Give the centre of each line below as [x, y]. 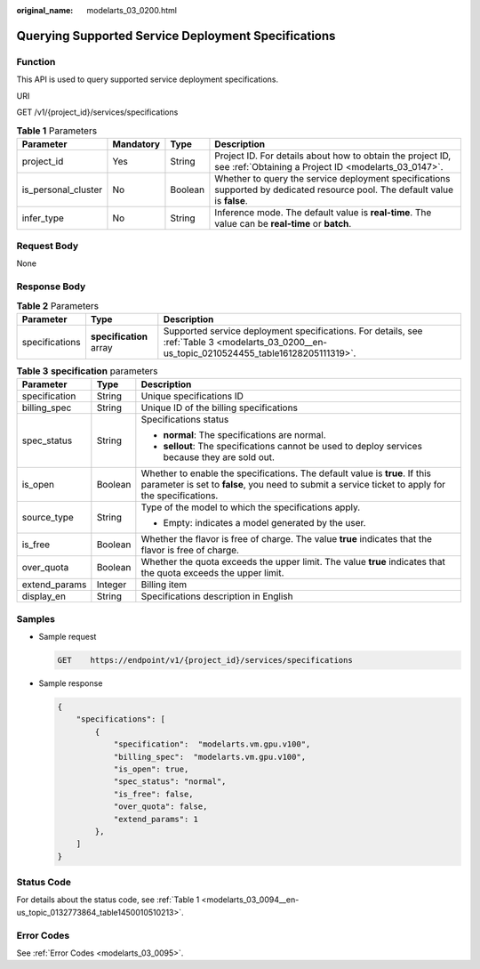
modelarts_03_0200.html [132, 10]
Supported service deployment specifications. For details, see [293, 331]
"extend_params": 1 [156, 819]
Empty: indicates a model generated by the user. [264, 523]
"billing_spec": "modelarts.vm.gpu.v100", [210, 757]
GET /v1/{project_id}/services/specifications [97, 112]
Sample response [71, 683]
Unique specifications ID [192, 396]
